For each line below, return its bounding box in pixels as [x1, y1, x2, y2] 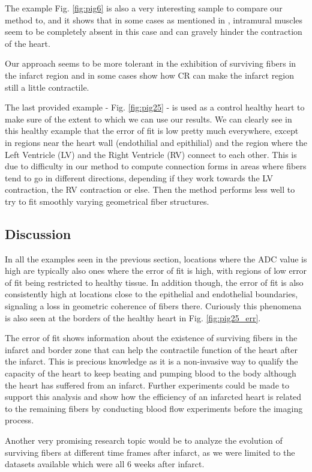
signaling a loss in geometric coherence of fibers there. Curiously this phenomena [5, 300, 302, 312]
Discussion [5, 224, 71, 243]
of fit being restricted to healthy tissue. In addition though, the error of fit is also [5, 276, 304, 288]
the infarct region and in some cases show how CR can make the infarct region [5, 68, 295, 81]
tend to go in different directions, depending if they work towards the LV [5, 171, 273, 184]
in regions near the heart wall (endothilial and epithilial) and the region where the [5, 136, 307, 148]
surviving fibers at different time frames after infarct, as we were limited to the [5, 446, 295, 458]
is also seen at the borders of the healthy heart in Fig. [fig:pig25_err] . [5, 311, 261, 324]
